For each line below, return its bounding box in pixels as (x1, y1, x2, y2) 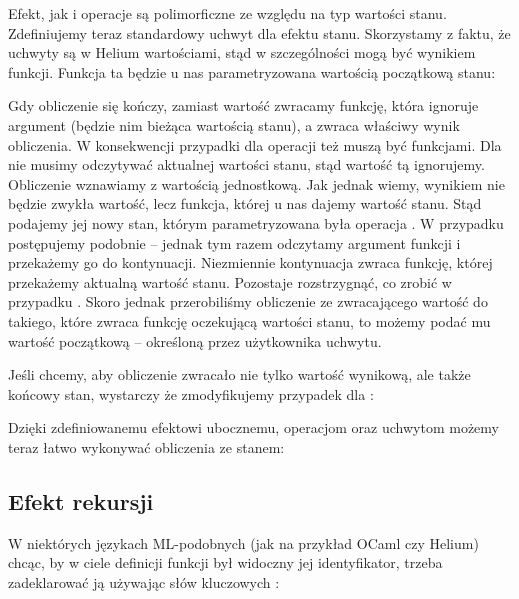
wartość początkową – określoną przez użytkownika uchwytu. (8, 330, 382, 351)
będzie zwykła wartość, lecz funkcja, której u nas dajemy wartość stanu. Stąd (8, 193, 482, 214)
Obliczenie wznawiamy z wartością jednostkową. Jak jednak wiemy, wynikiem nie (8, 173, 505, 194)
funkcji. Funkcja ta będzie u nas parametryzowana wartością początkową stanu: (8, 61, 496, 82)
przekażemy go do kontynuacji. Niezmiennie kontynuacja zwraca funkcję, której (8, 252, 493, 273)
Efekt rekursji (8, 485, 154, 516)
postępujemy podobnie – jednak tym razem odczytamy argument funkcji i (8, 232, 461, 253)
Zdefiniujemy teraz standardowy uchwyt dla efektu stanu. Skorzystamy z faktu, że (8, 22, 511, 43)
